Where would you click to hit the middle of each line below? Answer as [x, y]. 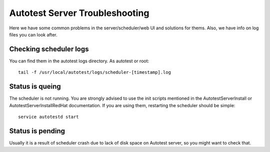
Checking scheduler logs [49, 49]
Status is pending [37, 131]
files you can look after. [33, 34]
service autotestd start [48, 117]
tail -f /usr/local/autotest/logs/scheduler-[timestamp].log [94, 73]
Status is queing [35, 86]
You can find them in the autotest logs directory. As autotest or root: [79, 61]
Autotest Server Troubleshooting [79, 13]
